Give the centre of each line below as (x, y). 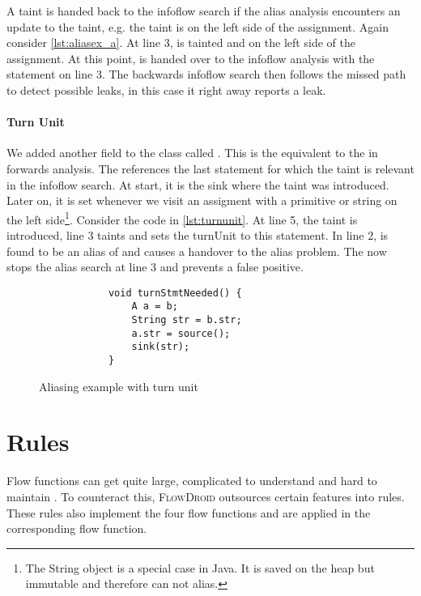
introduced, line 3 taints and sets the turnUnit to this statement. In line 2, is (198, 234)
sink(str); (161, 347)
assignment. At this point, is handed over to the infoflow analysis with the (191, 58)
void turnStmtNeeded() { (175, 293)
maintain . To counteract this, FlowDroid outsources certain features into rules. (206, 497)
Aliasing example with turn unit (119, 386)
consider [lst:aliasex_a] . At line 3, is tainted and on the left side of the (181, 43)
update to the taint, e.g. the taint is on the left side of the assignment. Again (198, 26)
